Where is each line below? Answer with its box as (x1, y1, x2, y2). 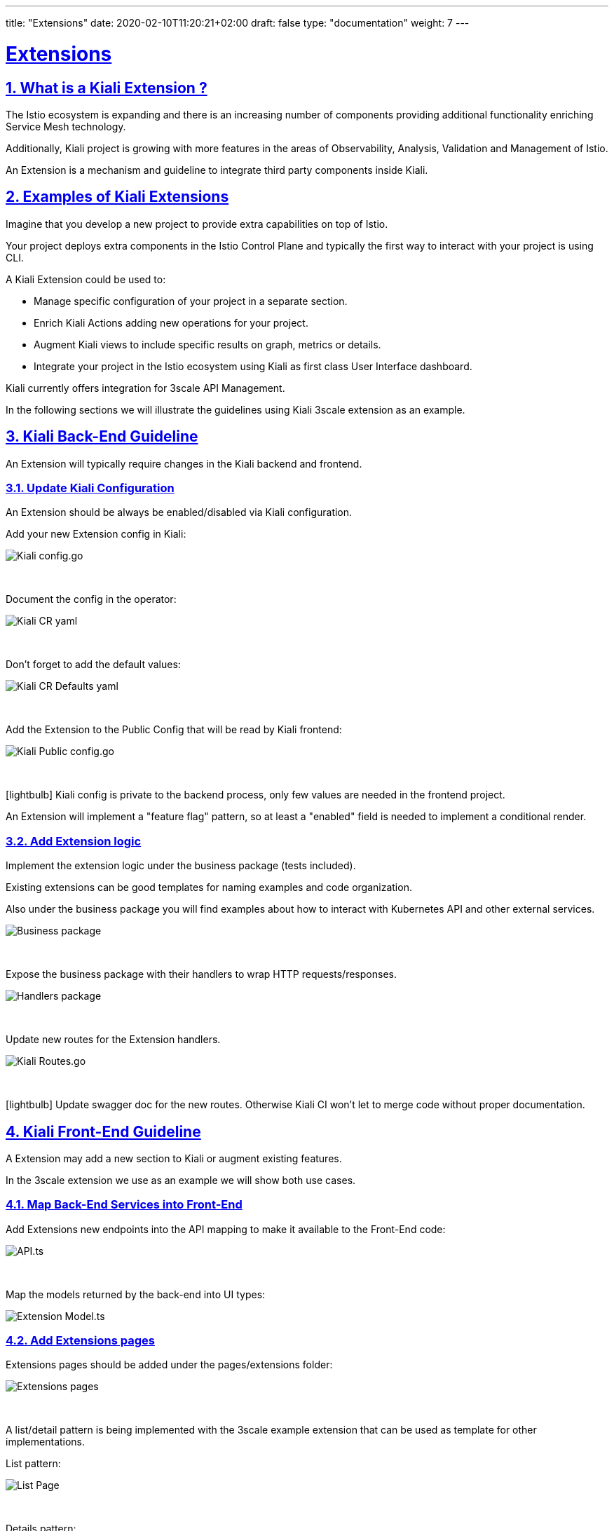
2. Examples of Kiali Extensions (6, 188, 229, 206)
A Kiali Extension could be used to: (6, 273, 166, 285)
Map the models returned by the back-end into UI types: (6, 1288, 266, 1300)
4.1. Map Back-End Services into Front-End (6, 1197, 243, 1212)
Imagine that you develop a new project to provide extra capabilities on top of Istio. (6, 217, 388, 230)
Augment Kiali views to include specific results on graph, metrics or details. (34, 338, 381, 351)
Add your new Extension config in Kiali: (6, 528, 186, 540)
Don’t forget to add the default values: (6, 658, 181, 671)
